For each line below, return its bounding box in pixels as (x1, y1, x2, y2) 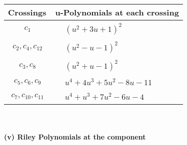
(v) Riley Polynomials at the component (4, 132, 146, 142)
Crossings (8, 6, 46, 18)
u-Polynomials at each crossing (55, 6, 179, 18)
